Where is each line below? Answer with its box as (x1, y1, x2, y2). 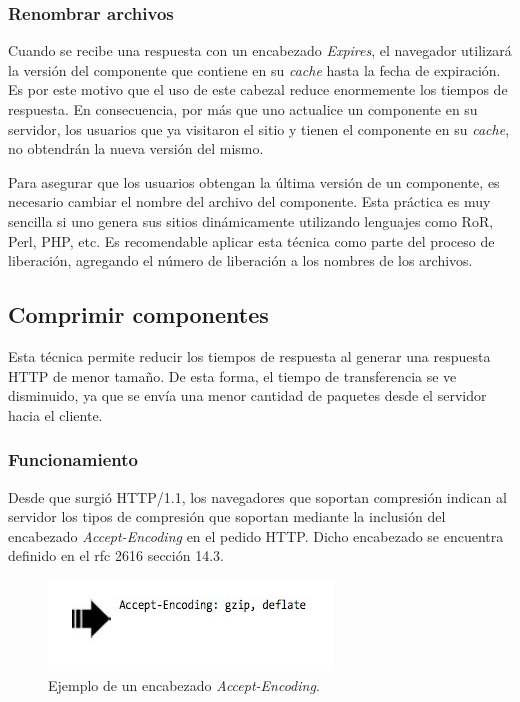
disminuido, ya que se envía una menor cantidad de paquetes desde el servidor (8, 385, 487, 406)
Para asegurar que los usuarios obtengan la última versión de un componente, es (8, 171, 500, 192)
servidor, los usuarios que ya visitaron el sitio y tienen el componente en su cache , (8, 118, 510, 139)
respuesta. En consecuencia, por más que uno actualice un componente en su (8, 99, 478, 119)
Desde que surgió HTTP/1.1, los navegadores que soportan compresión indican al (8, 486, 507, 507)
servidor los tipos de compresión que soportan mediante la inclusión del (8, 506, 446, 527)
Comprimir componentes (8, 299, 269, 330)
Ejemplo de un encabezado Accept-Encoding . (48, 674, 320, 695)
